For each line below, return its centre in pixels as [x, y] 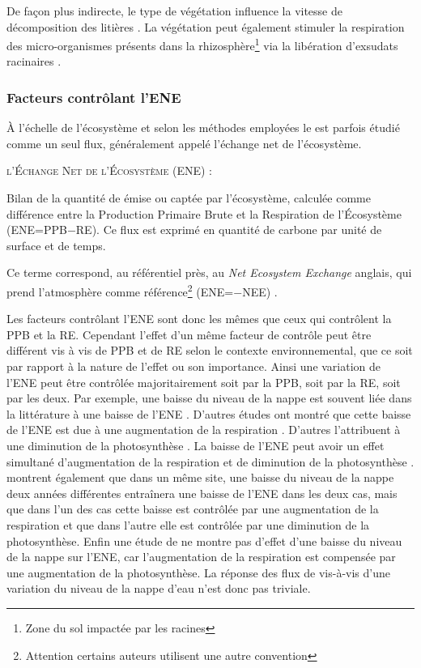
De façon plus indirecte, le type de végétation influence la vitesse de [174, 11]
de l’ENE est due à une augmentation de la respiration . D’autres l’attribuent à [204, 430]
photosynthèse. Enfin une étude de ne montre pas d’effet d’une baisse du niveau [204, 540]
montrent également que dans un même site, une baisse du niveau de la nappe [200, 477]
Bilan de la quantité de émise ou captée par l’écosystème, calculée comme [189, 198]
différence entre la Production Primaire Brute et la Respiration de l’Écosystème [204, 213]
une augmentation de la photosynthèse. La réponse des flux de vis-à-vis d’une [198, 572]
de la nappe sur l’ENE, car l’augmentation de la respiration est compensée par [201, 557]
